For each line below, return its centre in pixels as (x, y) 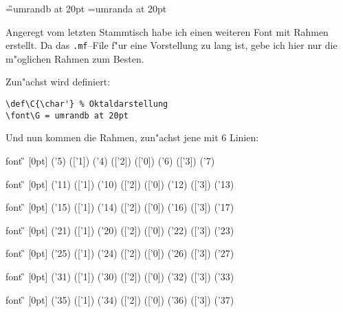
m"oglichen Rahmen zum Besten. (75, 58)
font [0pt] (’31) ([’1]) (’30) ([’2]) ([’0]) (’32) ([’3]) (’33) (120, 276)
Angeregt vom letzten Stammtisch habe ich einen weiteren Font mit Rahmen (167, 31)
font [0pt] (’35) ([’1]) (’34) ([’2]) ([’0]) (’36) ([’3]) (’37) (120, 299)
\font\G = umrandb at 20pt (67, 115)
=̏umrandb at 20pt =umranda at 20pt (86, 8)
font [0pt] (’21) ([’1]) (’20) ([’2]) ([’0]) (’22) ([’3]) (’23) (120, 230)
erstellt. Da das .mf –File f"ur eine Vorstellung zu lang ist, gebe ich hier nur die (171, 45)
